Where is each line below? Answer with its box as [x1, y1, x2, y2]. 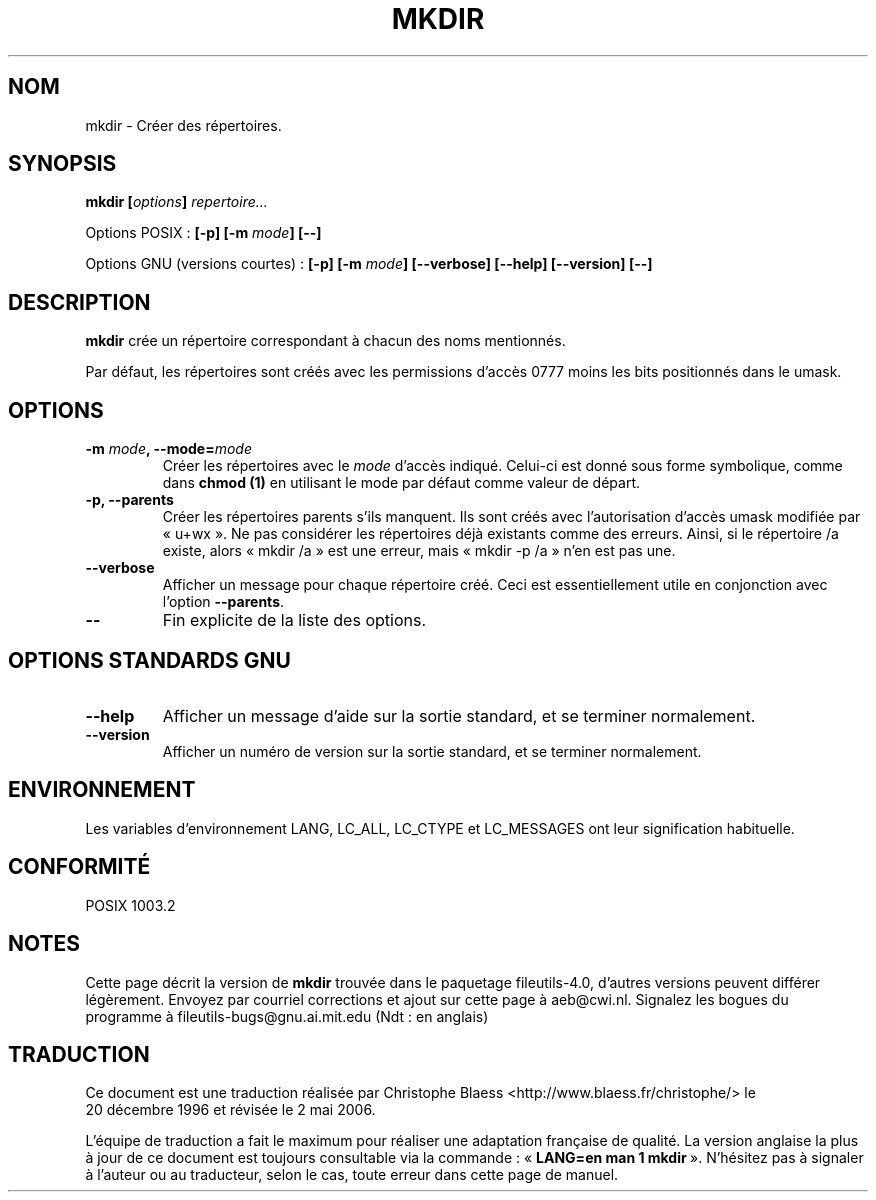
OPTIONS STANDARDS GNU [8, 647, 291, 673]
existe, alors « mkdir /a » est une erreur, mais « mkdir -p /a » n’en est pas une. [162, 542, 676, 560]
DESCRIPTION [8, 289, 151, 315]
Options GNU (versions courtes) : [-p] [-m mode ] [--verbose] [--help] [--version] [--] [85, 255, 653, 273]
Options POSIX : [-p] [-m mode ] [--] [85, 224, 322, 242]
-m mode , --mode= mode [85, 440, 252, 458]
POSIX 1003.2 [85, 896, 176, 914]
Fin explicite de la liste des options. [162, 610, 426, 631]
